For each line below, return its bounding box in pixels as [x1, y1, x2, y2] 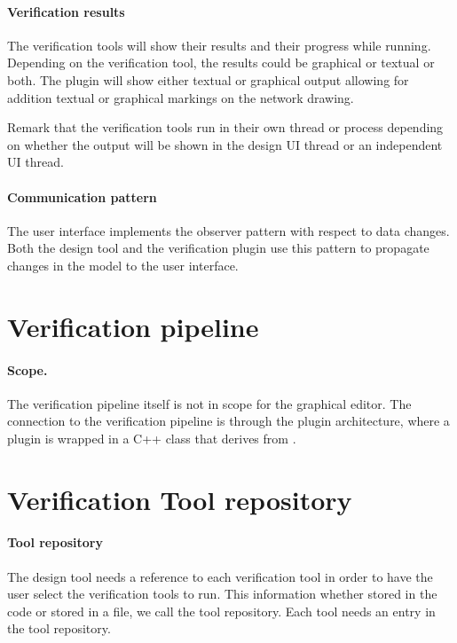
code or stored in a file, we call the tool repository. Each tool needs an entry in [7, 601, 436, 620]
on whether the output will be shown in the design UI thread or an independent [7, 135, 443, 153]
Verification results [7, 2, 125, 20]
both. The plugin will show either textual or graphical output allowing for [7, 70, 409, 89]
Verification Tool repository [7, 481, 352, 517]
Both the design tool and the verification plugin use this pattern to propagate [7, 239, 429, 257]
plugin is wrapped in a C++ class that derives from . [7, 428, 296, 447]
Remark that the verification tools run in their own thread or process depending [7, 118, 444, 137]
